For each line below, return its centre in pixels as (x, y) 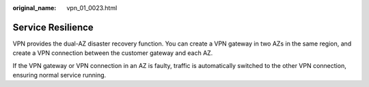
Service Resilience (53, 27)
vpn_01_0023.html (92, 8)
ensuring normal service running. (59, 75)
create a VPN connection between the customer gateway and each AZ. (113, 53)
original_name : (35, 8)
